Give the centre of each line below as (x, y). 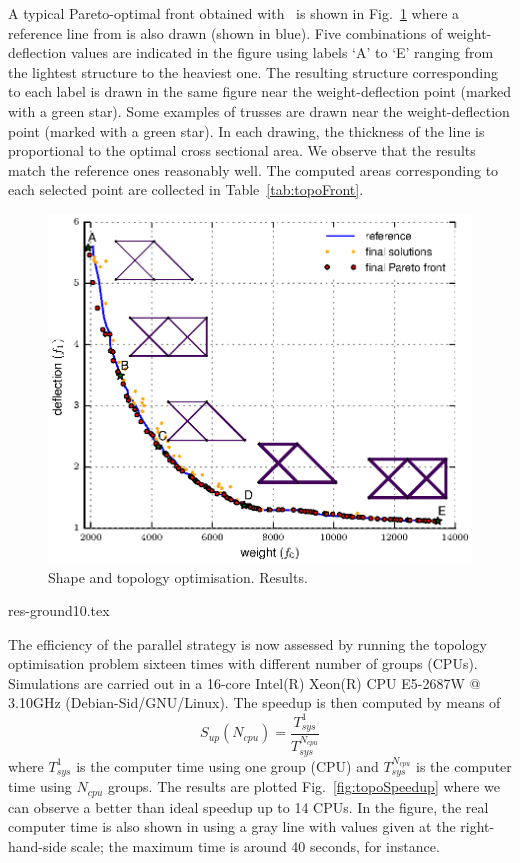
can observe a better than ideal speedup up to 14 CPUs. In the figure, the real (248, 806)
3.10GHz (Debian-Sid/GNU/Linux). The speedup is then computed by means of (254, 702)
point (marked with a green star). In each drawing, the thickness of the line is (246, 130)
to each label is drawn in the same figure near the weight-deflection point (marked (260, 91)
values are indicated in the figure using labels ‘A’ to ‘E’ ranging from (282, 52)
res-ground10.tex (59, 610)
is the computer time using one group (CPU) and (227, 765)
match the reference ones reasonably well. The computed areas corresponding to (253, 169)
